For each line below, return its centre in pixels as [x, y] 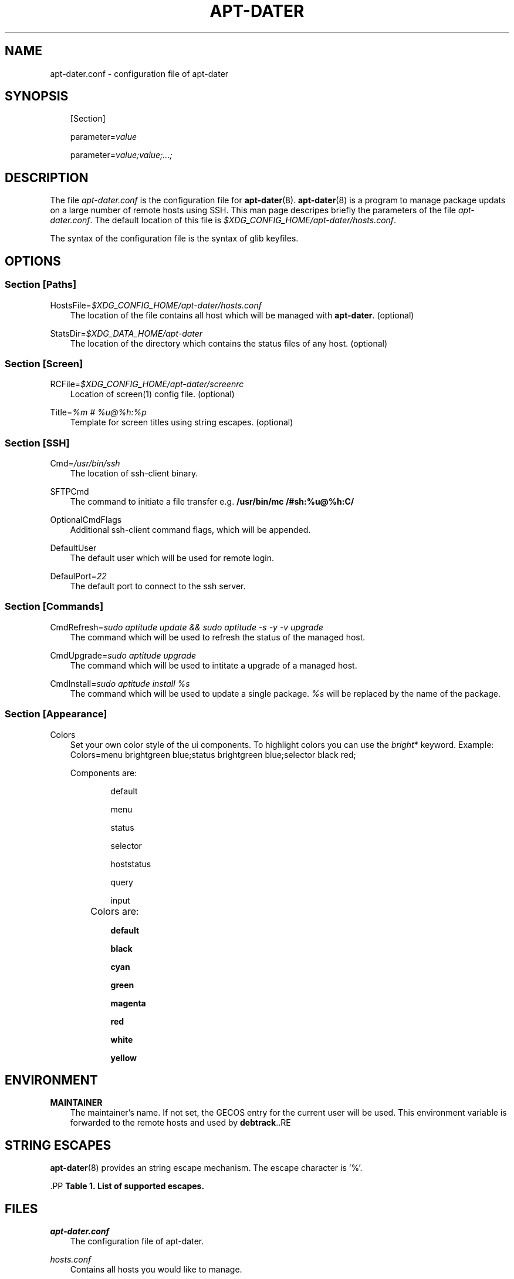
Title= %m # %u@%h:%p [98, 412]
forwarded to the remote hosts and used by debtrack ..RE [180, 1123]
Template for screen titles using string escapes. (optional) [182, 422]
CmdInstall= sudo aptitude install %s [120, 683]
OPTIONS [33, 261]
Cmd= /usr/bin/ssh [85, 463]
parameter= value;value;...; [121, 155]
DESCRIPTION [47, 177]
